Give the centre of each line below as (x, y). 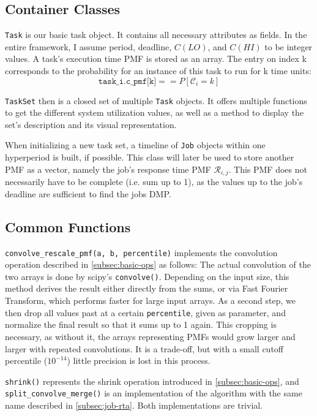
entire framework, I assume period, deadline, (88, 46)
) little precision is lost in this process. (139, 361)
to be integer (289, 46)
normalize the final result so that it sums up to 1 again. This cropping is (141, 324)
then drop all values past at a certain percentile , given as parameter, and (145, 312)
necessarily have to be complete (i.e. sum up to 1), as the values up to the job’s (154, 182)
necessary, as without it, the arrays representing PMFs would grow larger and (150, 336)
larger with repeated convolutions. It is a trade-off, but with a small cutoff (144, 348)
